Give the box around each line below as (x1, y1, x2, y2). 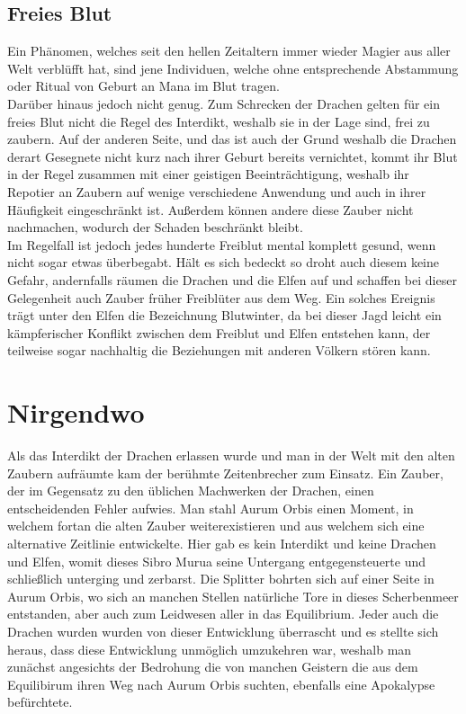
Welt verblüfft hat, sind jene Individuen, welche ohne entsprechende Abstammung (7, 58, 459, 77)
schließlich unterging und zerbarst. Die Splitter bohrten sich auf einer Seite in (7, 569, 435, 588)
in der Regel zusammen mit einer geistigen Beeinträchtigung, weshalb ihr (7, 165, 409, 183)
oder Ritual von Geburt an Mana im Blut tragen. (7, 76, 280, 95)
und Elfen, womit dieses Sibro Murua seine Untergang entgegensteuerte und (7, 551, 426, 570)
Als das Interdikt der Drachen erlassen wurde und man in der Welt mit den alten (7, 446, 455, 465)
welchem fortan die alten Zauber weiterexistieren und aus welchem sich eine (7, 516, 425, 535)
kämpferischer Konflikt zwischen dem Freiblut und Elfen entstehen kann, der (7, 323, 431, 342)
